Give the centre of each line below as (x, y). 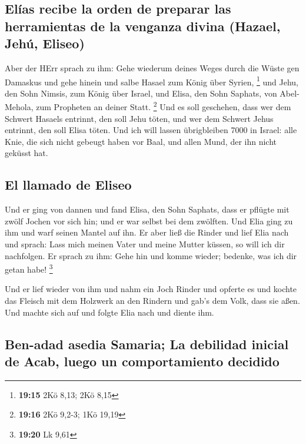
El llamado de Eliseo (68, 185)
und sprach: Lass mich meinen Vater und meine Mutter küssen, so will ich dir (145, 244)
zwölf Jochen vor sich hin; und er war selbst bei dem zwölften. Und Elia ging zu (149, 221)
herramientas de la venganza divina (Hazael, (143, 26)
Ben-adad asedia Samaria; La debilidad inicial (147, 344)
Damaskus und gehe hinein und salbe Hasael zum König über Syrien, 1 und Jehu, (152, 81)
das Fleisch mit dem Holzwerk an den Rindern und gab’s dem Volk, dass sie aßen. (152, 301)
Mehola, (19, 107)
